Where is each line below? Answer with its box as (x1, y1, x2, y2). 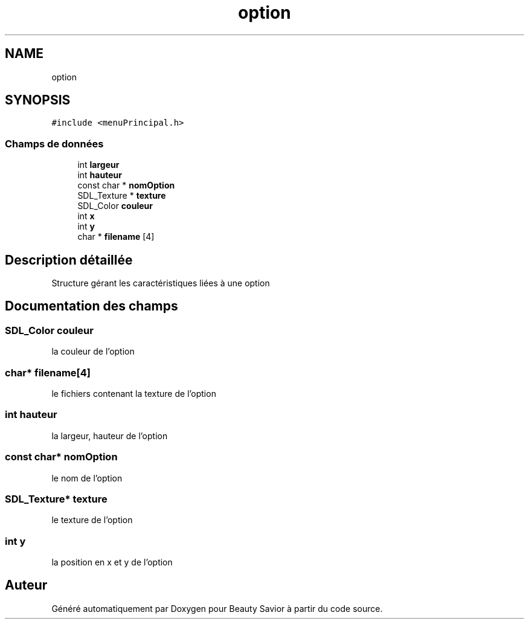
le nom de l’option (51, 472, 123, 483)
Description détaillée (5, 252, 133, 268)
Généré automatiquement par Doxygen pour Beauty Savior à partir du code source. (51, 603, 383, 614)
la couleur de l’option (51, 346, 135, 357)
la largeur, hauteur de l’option (51, 430, 168, 441)
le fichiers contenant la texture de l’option (51, 388, 216, 399)
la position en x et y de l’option (51, 557, 173, 567)
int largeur (77, 159, 120, 170)
